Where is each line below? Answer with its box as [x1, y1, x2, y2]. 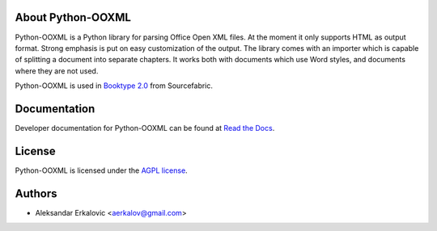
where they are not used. [15, 65, 99, 76]
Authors [15, 187, 57, 200]
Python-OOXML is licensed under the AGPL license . [15, 166, 188, 175]
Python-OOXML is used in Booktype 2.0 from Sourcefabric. [15, 81, 214, 90]
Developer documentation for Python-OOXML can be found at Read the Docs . [15, 123, 275, 132]
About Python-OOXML [15, 10, 131, 24]
